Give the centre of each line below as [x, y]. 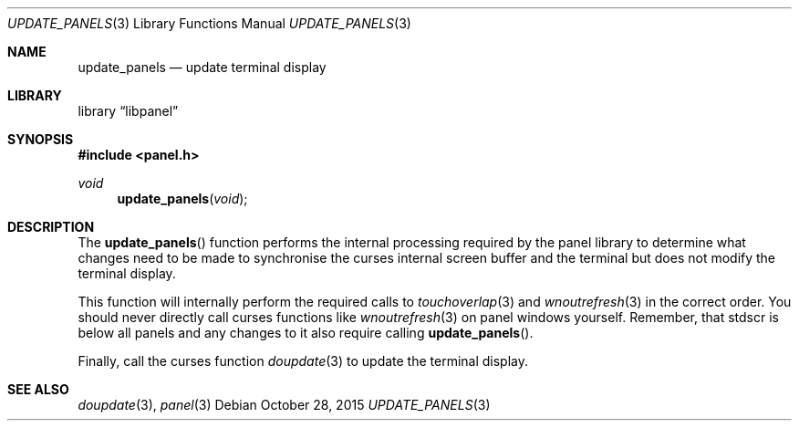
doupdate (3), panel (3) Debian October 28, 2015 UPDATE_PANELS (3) [284, 405]
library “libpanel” [128, 111]
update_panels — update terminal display [202, 67]
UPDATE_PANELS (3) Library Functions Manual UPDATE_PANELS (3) [209, 23]
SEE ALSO [38, 389]
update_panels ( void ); [182, 198]
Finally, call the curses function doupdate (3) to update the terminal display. [303, 361]
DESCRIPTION [51, 227]
